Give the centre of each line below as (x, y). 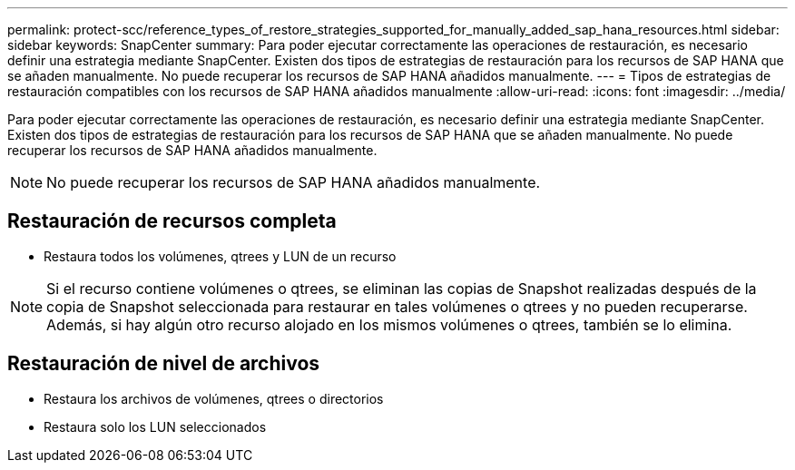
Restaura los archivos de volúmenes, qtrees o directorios (214, 398)
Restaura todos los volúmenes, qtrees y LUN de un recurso (220, 256)
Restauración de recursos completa (172, 221)
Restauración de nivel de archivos (164, 364)
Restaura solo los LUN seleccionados (155, 426)
